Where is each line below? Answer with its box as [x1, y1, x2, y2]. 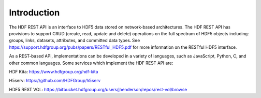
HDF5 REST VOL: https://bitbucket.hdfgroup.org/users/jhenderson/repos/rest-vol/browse [9, 86, 187, 92]
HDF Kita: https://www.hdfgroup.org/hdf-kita [9, 69, 99, 74]
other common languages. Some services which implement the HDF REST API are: [9, 60, 174, 66]
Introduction [9, 7, 60, 18]
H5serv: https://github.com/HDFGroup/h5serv [9, 78, 101, 84]
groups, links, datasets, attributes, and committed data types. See [9, 38, 140, 43]
